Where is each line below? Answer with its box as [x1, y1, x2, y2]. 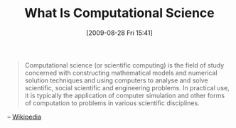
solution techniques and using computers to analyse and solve [24, 76, 208, 85]
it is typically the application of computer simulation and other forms [24, 91, 225, 100]
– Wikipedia [7, 112, 41, 121]
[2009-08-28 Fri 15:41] [86, 28, 153, 37]
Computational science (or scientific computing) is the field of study [24, 60, 225, 69]
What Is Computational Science [24, 5, 215, 21]
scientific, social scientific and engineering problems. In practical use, [24, 83, 230, 92]
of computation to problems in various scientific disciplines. [24, 98, 200, 107]
